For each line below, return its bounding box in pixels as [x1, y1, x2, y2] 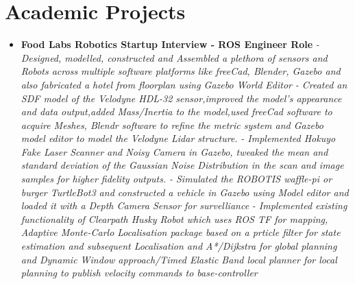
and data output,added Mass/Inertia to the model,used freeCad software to [21, 104, 332, 119]
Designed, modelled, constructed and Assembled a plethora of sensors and [21, 50, 328, 64]
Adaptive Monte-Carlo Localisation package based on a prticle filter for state [21, 225, 341, 239]
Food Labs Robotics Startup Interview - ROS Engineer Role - [21, 37, 319, 51]
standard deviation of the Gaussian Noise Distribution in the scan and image [21, 158, 344, 172]
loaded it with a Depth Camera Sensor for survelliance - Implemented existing [21, 198, 347, 213]
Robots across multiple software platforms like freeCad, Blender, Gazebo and [21, 64, 341, 78]
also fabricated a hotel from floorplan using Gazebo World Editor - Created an [21, 77, 347, 91]
